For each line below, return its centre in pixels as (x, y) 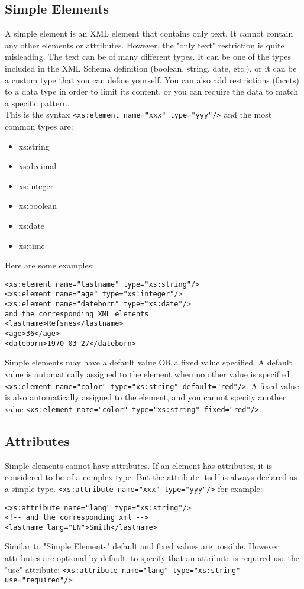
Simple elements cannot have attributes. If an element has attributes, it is (138, 465)
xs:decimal (38, 166)
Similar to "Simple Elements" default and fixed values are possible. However (142, 546)
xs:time (32, 245)
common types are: (39, 126)
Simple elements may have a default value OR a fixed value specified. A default (149, 362)
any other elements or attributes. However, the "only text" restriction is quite (145, 45)
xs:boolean (38, 205)
